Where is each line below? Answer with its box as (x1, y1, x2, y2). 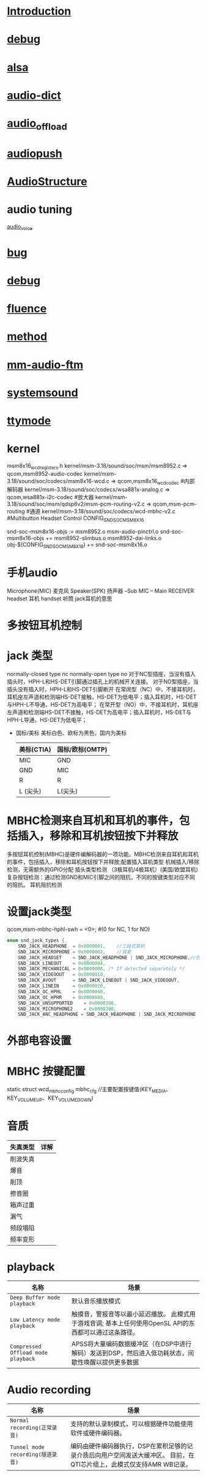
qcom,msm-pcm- (152, 500, 197, 508)
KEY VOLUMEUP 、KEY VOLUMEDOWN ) (7, 1094, 94, 1103)
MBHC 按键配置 (7, 1064, 86, 1078)
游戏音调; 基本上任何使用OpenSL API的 (77, 1318, 189, 1327)
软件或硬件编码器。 (70, 1429, 126, 1437)
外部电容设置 (7, 1034, 72, 1048)
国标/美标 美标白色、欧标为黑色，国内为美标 (15, 729, 127, 737)
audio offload (7, 116, 68, 132)
